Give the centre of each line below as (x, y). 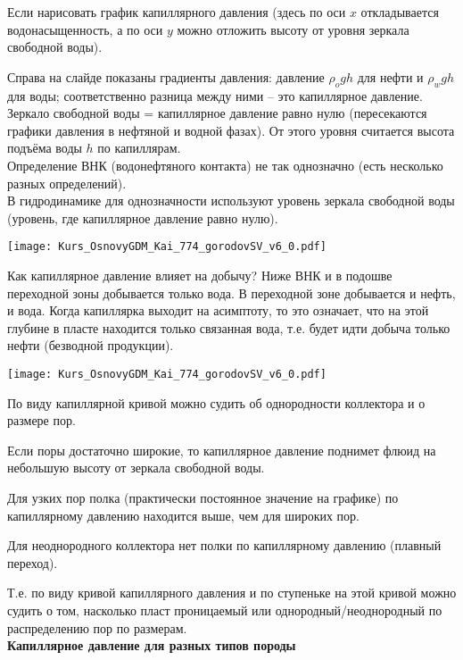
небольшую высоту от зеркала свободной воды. (136, 468)
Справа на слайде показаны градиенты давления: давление (166, 76)
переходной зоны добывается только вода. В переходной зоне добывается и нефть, (231, 292)
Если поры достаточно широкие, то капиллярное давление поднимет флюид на (222, 450)
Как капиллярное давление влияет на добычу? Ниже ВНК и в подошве (200, 275)
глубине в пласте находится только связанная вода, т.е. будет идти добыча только (229, 327)
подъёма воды (45, 148)
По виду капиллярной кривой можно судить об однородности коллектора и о (216, 402)
